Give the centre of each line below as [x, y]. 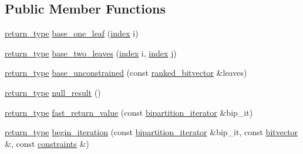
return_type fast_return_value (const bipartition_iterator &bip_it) [129, 112]
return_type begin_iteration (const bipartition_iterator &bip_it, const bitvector [151, 132]
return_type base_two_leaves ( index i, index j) [91, 53]
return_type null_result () [53, 92]
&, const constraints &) [47, 143]
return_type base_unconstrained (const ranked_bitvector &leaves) [126, 73]
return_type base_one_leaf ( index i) [72, 33]
